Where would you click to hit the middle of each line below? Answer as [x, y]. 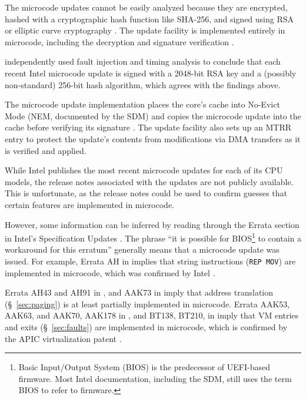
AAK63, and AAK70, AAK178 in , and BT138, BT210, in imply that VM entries [152, 315]
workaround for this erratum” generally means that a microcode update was [142, 249]
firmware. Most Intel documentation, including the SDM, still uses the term [155, 378]
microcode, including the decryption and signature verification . [119, 41]
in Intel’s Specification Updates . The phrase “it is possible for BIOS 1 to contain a [153, 237]
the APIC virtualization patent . [63, 338]
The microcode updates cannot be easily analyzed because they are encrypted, [146, 7]
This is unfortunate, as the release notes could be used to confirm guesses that [146, 193]
